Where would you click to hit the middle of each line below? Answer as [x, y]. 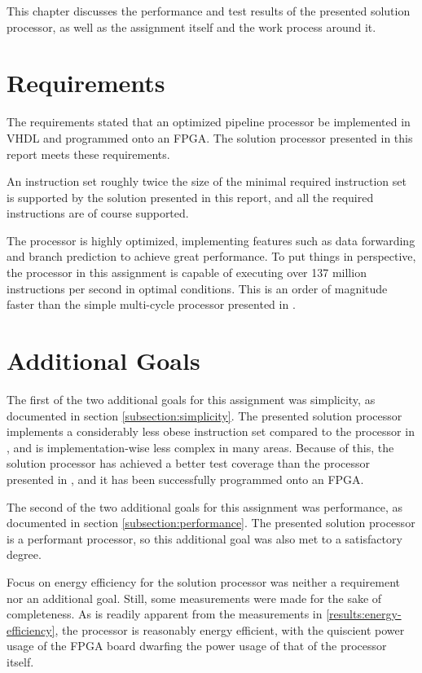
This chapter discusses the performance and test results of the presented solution [209, 11]
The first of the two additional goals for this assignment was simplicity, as [191, 399]
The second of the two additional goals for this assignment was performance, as [204, 506]
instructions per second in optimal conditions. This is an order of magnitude [197, 288]
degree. [24, 554]
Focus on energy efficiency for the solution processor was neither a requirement [204, 581]
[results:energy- [364, 614]
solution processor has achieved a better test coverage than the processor [188, 463]
